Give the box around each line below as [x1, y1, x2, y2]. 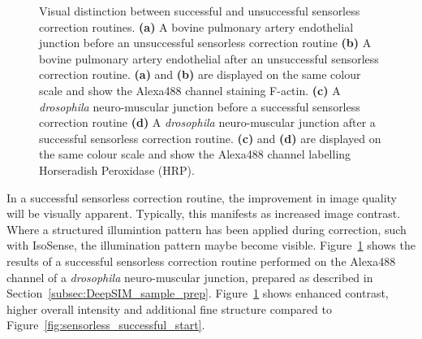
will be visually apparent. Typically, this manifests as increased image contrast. [6, 205, 401, 222]
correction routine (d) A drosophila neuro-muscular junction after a [39, 114, 376, 131]
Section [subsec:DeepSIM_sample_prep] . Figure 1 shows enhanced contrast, [6, 285, 389, 302]
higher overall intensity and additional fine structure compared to [6, 300, 332, 317]
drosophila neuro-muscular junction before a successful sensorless [39, 98, 360, 115]
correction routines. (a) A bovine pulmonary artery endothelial [39, 18, 354, 35]
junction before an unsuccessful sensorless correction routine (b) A [39, 34, 372, 51]
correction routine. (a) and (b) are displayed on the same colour [39, 66, 361, 83]
